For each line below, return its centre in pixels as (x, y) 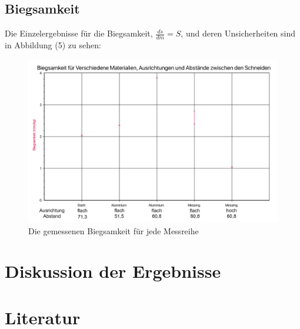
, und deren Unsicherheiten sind (238, 33)
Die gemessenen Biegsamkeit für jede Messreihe (114, 230)
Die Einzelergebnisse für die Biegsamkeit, (79, 33)
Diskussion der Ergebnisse (113, 271)
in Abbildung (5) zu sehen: (53, 45)
